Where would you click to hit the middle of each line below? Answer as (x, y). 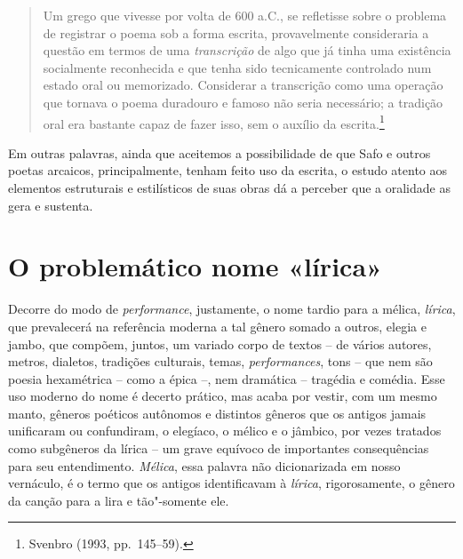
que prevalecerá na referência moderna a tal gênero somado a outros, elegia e (217, 326)
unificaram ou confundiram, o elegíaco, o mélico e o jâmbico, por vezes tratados (225, 431)
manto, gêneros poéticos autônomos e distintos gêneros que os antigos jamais (217, 413)
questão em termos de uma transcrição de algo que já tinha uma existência (247, 50)
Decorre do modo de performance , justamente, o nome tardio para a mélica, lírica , (232, 309)
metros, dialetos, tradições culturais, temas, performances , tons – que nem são (220, 361)
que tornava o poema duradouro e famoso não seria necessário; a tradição (243, 102)
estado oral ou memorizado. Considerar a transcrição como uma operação (243, 85)
